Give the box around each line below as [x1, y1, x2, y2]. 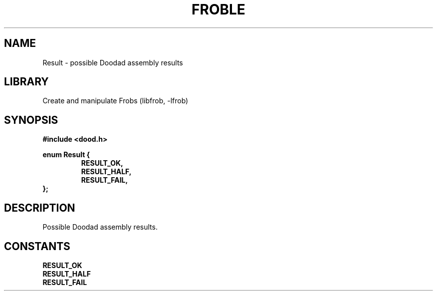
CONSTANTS [4, 240, 70, 253]
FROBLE [192, 1, 245, 18]
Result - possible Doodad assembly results [42, 58, 183, 67]
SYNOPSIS [4, 113, 58, 126]
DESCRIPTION [4, 201, 75, 214]
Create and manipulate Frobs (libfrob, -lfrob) [42, 96, 189, 105]
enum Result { [42, 150, 90, 159]
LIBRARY [4, 75, 49, 88]
